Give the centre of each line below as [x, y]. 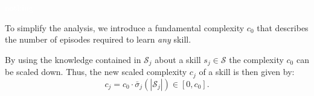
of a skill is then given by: [247, 72]
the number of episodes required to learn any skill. [98, 39]
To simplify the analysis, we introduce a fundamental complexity [125, 27]
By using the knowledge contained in [73, 59]
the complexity [256, 59]
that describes [283, 27]
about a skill [178, 59]
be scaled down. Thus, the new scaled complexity [96, 72]
